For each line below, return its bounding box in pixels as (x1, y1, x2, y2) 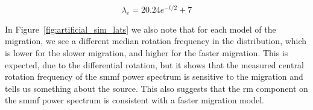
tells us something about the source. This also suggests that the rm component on (5, 82, 308, 94)
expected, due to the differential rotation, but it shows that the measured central (5, 58, 304, 71)
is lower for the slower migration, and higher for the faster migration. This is (5, 47, 288, 59)
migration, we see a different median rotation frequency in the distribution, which (5, 34, 307, 47)
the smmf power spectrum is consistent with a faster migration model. (5, 94, 264, 106)
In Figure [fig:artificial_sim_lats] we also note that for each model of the (5, 22, 276, 35)
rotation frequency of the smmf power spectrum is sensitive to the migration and (5, 70, 303, 83)
